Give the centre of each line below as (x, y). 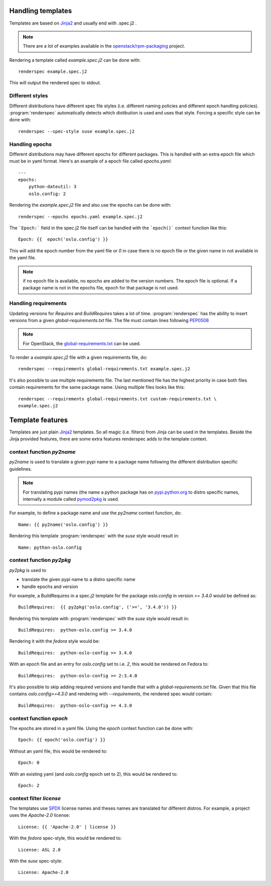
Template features (39, 420)
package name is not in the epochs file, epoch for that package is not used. (101, 288)
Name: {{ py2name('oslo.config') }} (63, 525)
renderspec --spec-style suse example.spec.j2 (77, 131)
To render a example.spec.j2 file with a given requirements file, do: (78, 357)
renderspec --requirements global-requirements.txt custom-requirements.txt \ (117, 399)
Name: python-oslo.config (50, 547)
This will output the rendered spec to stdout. (55, 83)
